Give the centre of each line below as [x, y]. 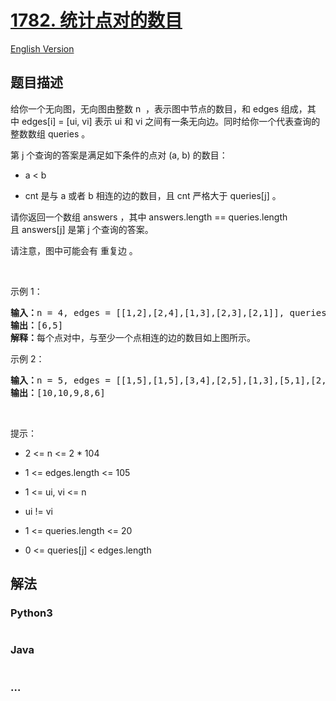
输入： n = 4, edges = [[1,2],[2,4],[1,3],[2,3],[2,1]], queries [168, 312]
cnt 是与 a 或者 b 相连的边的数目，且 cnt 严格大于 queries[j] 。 [153, 195]
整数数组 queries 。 [50, 133]
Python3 [31, 613]
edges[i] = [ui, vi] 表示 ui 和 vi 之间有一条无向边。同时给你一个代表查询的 [171, 121]
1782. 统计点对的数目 [96, 20]
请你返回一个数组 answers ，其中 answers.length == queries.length [149, 217]
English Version [42, 48]
